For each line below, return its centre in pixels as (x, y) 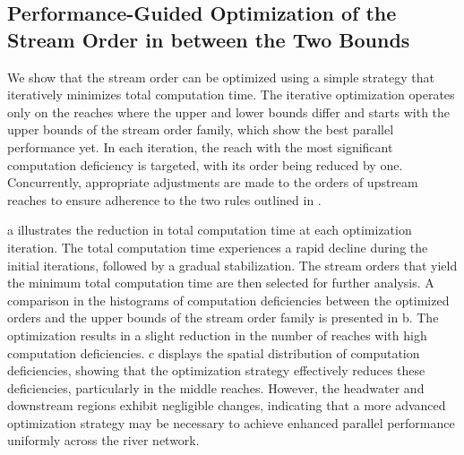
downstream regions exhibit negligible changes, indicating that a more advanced (227, 405)
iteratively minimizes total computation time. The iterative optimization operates (231, 94)
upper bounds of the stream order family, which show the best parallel (201, 129)
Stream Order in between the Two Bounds (209, 39)
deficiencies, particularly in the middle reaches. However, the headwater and (216, 387)
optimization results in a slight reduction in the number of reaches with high (217, 335)
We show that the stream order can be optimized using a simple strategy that (221, 77)
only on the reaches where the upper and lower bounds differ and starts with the (229, 112)
